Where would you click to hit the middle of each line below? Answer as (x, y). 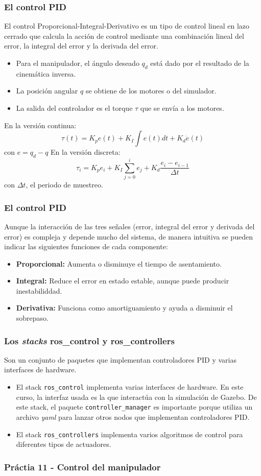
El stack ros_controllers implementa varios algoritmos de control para (129, 434)
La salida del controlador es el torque (74, 108)
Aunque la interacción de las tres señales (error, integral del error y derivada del (129, 226)
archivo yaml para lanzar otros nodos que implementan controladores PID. (133, 416)
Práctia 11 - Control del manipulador (82, 467)
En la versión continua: (40, 125)
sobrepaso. (32, 318)
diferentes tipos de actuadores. (64, 444)
